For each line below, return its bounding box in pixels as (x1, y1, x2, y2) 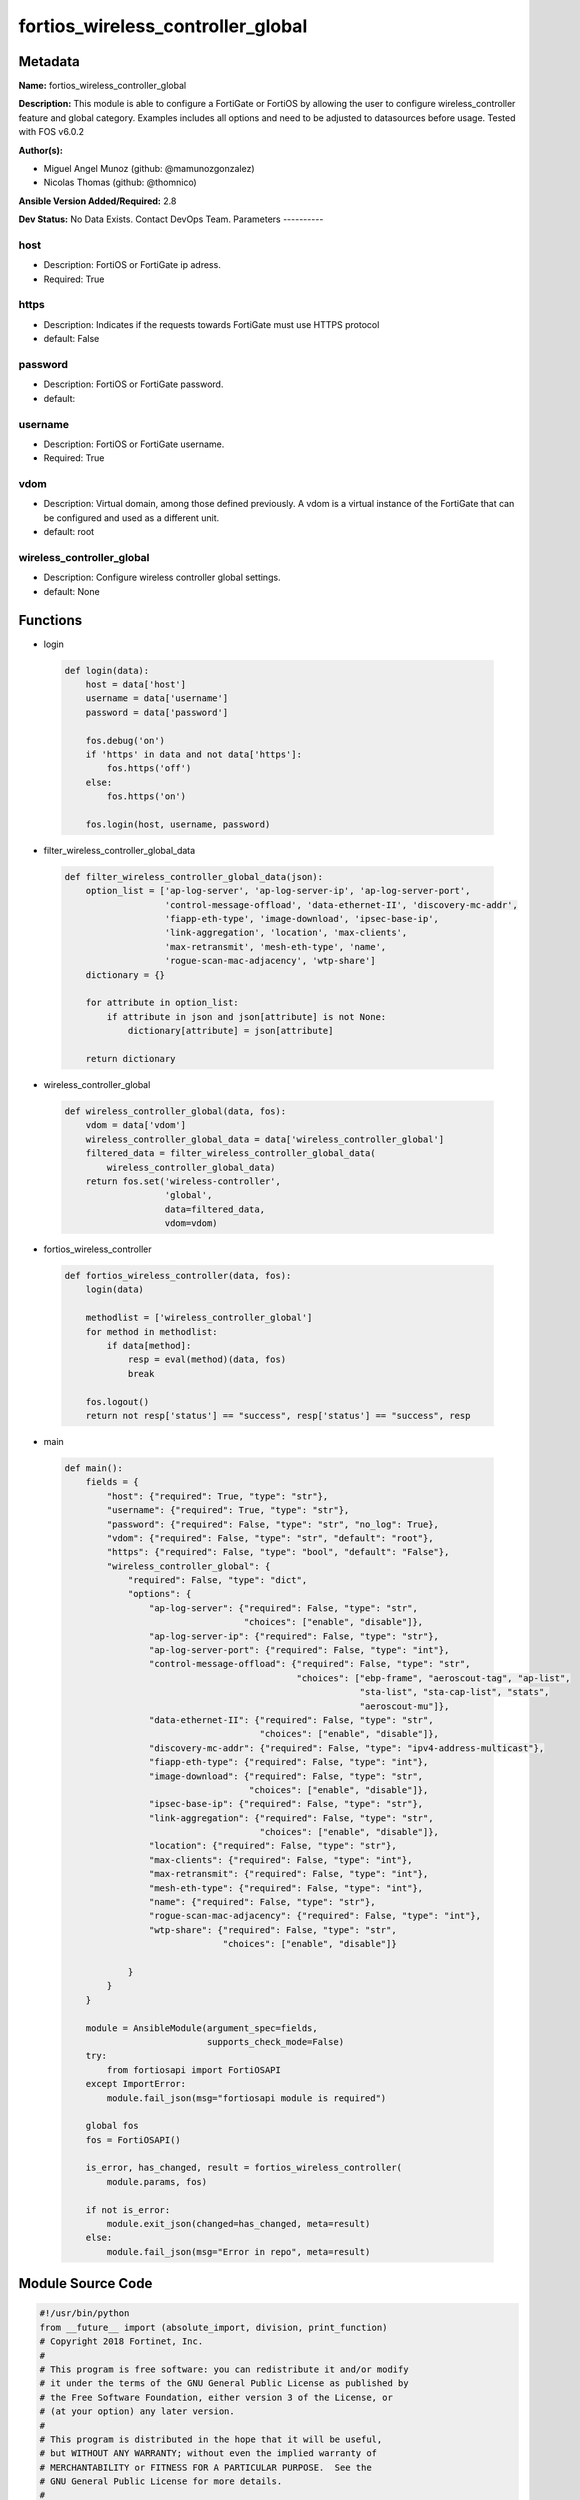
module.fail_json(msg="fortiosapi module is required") (106, 2092, 387, 2104)
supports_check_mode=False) (206, 2036, 345, 2047)
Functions (18, 611, 83, 629)
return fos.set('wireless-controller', (85, 1175, 282, 1187)
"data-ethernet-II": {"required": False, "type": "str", (148, 1714, 434, 1725)
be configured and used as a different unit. (43, 511, 220, 524)
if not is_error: (85, 2204, 171, 2215)
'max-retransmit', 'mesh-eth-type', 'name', (164, 941, 387, 952)
